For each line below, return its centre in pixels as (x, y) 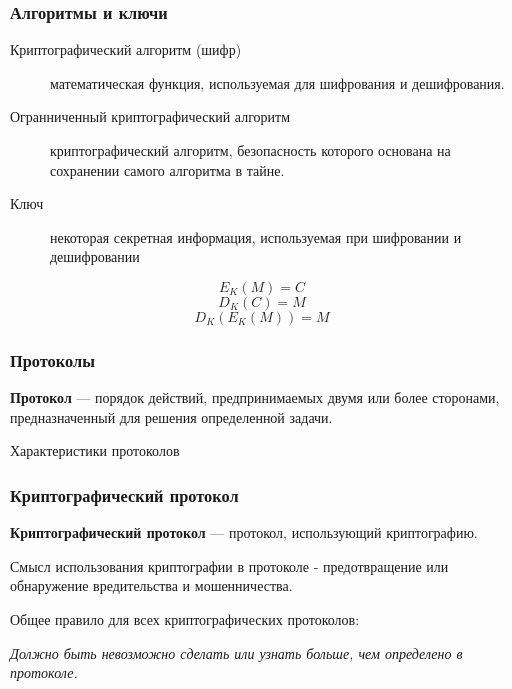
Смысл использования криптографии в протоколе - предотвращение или (229, 565)
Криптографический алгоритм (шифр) (126, 49)
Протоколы (52, 359)
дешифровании (95, 256)
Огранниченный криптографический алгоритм (150, 116)
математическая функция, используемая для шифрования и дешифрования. (277, 82)
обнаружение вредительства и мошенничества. (151, 585)
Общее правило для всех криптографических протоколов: (185, 618)
